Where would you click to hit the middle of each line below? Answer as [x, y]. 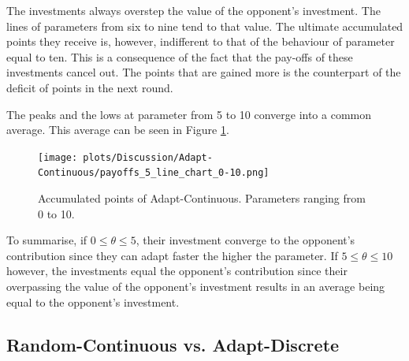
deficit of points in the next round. [90, 87]
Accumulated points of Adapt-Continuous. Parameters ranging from [202, 198]
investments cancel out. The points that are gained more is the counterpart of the [204, 72]
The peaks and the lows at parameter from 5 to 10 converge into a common [189, 114]
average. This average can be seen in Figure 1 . [118, 130]
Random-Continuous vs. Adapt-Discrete [173, 344]
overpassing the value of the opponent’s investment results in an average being [196, 287]
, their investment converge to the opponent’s [245, 240]
